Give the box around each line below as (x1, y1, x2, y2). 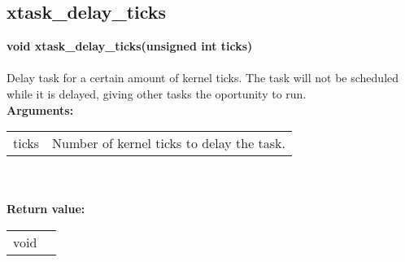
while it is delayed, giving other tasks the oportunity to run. (7, 85, 307, 102)
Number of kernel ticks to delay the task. (52, 133, 286, 153)
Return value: (7, 200, 85, 217)
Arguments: (7, 101, 74, 118)
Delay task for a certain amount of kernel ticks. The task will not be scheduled (7, 69, 399, 86)
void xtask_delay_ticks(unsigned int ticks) (7, 37, 253, 55)
